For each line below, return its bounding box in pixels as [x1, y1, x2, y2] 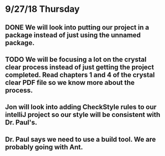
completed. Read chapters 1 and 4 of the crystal [5, 71, 155, 79]
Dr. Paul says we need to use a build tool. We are [5, 135, 156, 144]
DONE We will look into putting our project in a [5, 23, 149, 32]
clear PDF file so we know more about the [5, 78, 135, 87]
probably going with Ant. [5, 143, 83, 151]
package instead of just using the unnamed [5, 31, 141, 39]
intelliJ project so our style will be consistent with [5, 111, 161, 119]
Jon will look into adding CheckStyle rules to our [5, 103, 157, 112]
